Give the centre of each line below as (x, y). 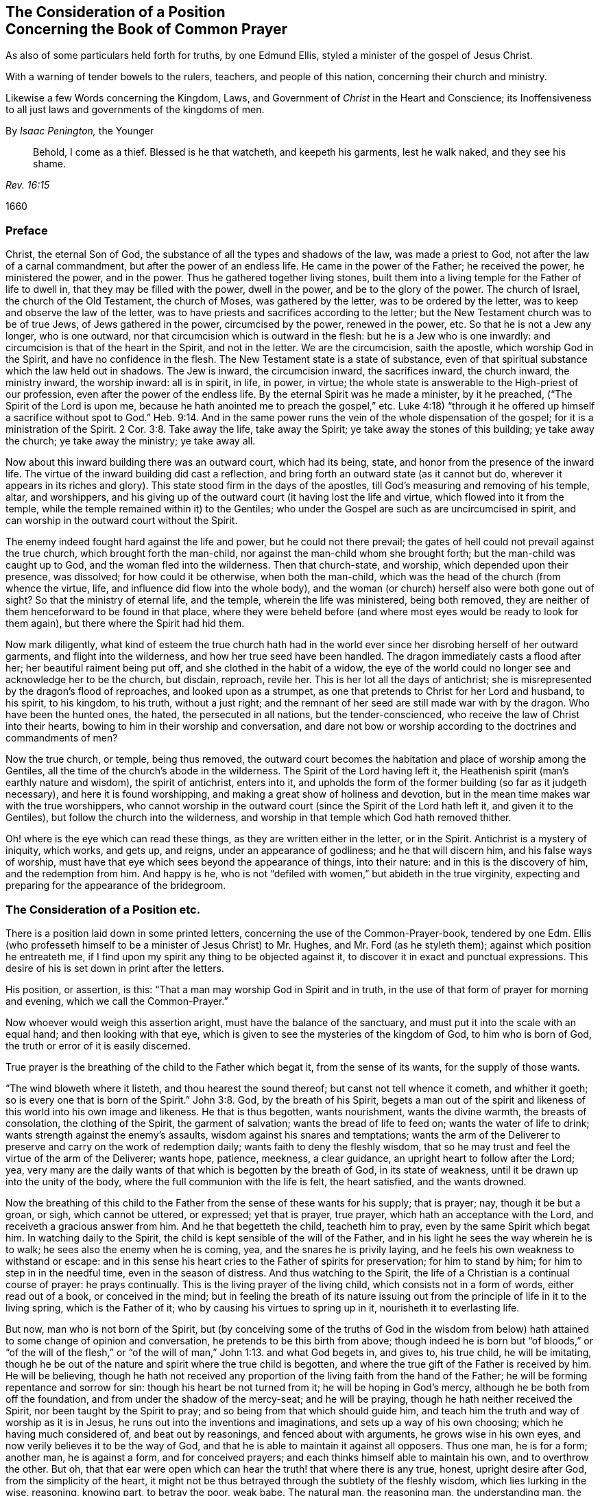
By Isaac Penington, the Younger (80, 131)
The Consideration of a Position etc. (103, 909)
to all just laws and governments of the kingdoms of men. (135, 110)
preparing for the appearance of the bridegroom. (116, 886)
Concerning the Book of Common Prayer (147, 29)
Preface (27, 230)
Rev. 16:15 (28, 185)
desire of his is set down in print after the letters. (115, 968)
